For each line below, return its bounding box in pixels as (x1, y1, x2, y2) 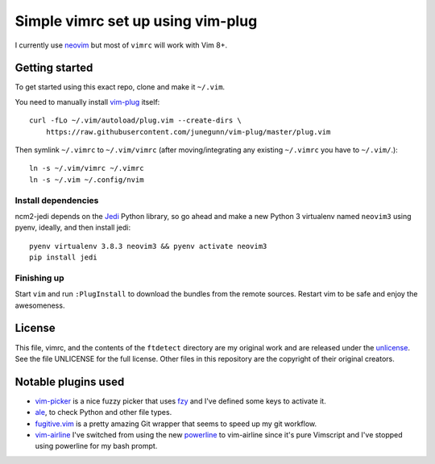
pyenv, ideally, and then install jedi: (14, 222, 131, 233)
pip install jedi (29, 253, 97, 262)
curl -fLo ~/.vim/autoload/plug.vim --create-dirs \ (29, 116, 242, 125)
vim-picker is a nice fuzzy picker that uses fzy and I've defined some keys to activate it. (35, 396, 326, 406)
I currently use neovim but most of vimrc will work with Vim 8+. (14, 40, 228, 50)
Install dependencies (14, 194, 99, 205)
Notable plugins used (14, 375, 125, 388)
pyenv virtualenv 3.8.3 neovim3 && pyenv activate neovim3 (29, 242, 267, 251)
